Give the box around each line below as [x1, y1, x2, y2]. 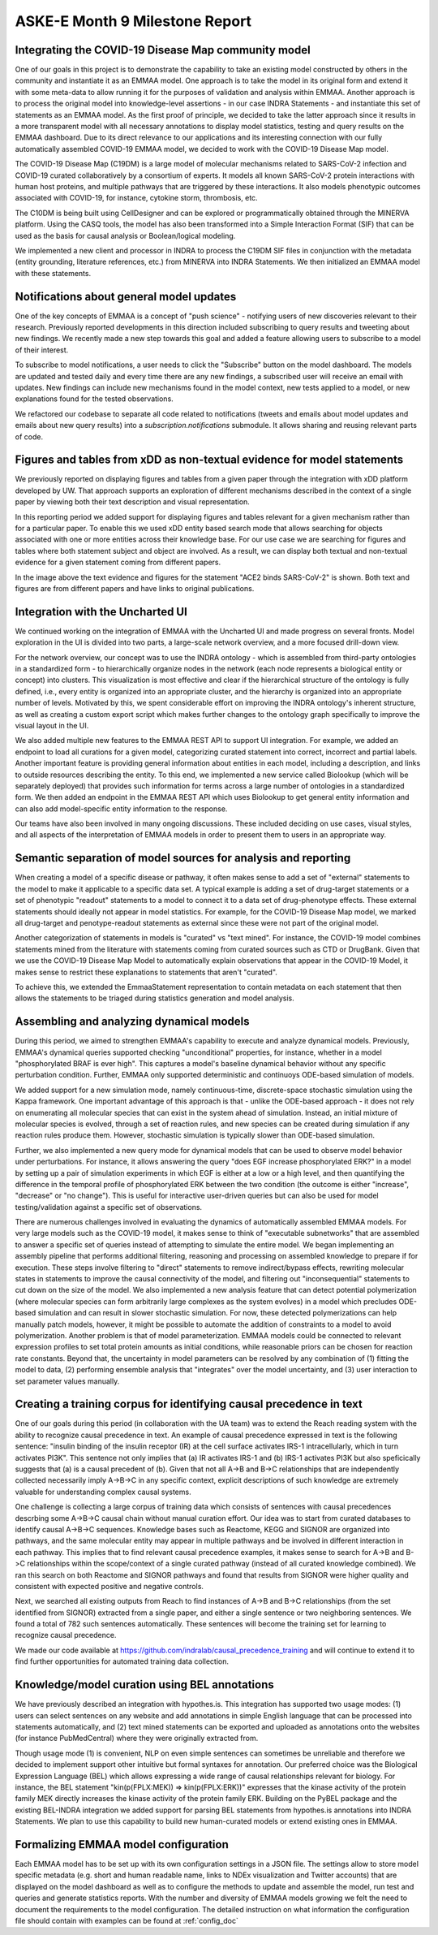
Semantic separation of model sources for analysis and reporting [15, 851, 351, 865]
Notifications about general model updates [15, 289, 237, 304]
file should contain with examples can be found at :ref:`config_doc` [15, 1916, 238, 1925]
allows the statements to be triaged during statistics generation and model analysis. [15, 993, 295, 1003]
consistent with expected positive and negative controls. [15, 1581, 204, 1591]
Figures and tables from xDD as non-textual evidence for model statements [15, 453, 404, 467]
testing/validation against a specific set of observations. [15, 1202, 203, 1212]
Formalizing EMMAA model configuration [15, 1838, 229, 1851]
